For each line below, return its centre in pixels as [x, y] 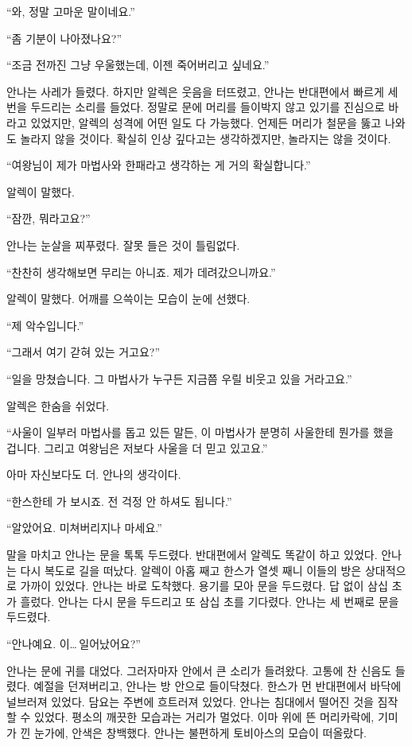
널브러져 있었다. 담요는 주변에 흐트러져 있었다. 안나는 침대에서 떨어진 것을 [190, 701]
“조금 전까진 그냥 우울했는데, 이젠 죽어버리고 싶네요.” [138, 65]
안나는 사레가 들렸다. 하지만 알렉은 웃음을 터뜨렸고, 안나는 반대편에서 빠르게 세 [202, 91]
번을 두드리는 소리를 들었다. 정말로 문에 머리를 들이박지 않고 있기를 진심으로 [196, 107]
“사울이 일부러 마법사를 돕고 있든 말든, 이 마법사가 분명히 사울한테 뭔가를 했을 [200, 432]
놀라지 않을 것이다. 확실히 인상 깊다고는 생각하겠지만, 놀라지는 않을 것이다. [206, 138]
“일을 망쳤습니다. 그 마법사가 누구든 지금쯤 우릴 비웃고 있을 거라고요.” [179, 378]
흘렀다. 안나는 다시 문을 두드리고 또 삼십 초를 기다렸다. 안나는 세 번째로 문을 [210, 601]
